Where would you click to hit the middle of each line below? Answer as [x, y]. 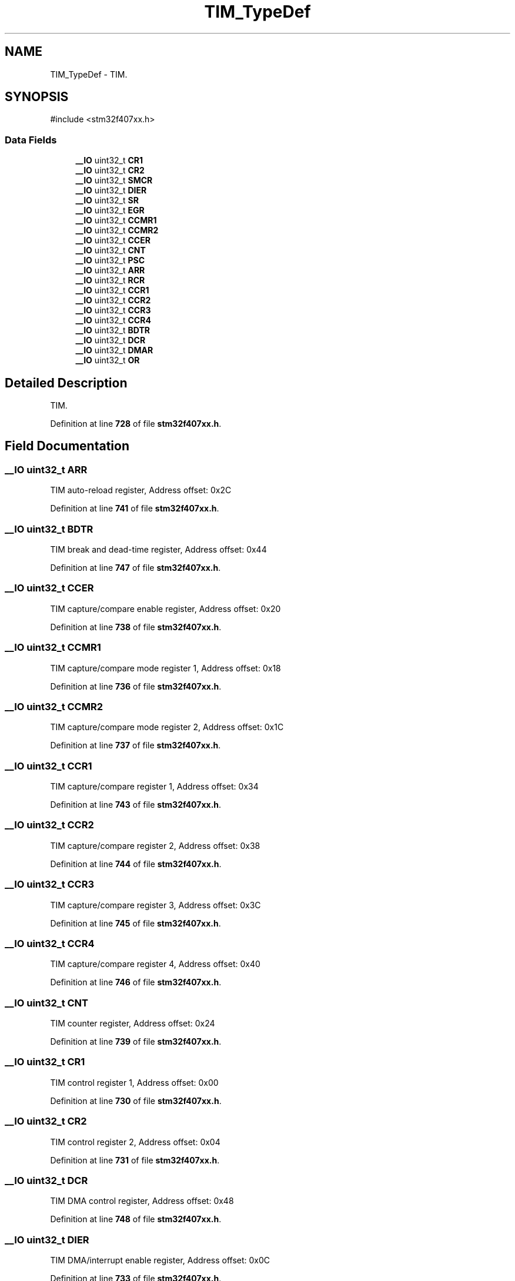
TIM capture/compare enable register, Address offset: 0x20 [165, 608]
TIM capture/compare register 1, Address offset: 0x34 [154, 786]
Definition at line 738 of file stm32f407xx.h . [136, 627]
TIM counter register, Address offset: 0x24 [133, 1023]
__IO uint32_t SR [107, 200]
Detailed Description [66, 383]
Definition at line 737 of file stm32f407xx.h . [136, 745]
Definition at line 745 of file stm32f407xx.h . [136, 923]
